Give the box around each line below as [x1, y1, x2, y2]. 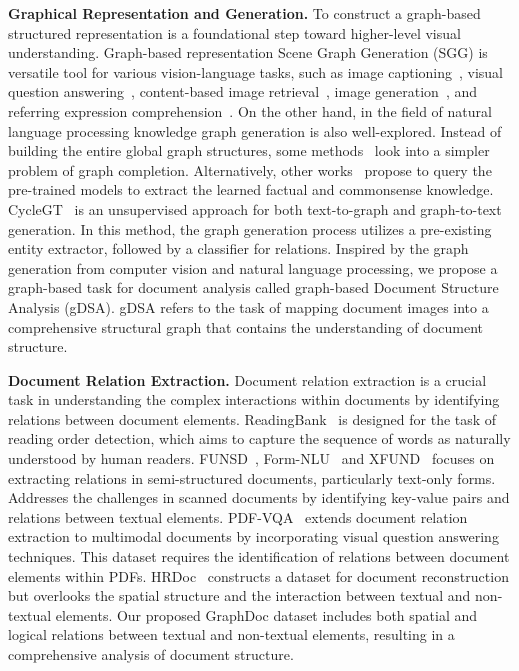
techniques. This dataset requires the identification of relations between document [8, 546, 510, 567]
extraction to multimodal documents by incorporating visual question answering [8, 526, 499, 547]
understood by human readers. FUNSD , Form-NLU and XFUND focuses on [8, 448, 495, 469]
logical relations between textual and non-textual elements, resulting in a [8, 624, 455, 645]
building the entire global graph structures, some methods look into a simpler [8, 140, 490, 161]
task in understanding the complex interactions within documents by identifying [8, 389, 500, 410]
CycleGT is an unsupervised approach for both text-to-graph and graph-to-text [8, 198, 502, 219]
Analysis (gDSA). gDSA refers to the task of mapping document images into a [8, 296, 489, 317]
